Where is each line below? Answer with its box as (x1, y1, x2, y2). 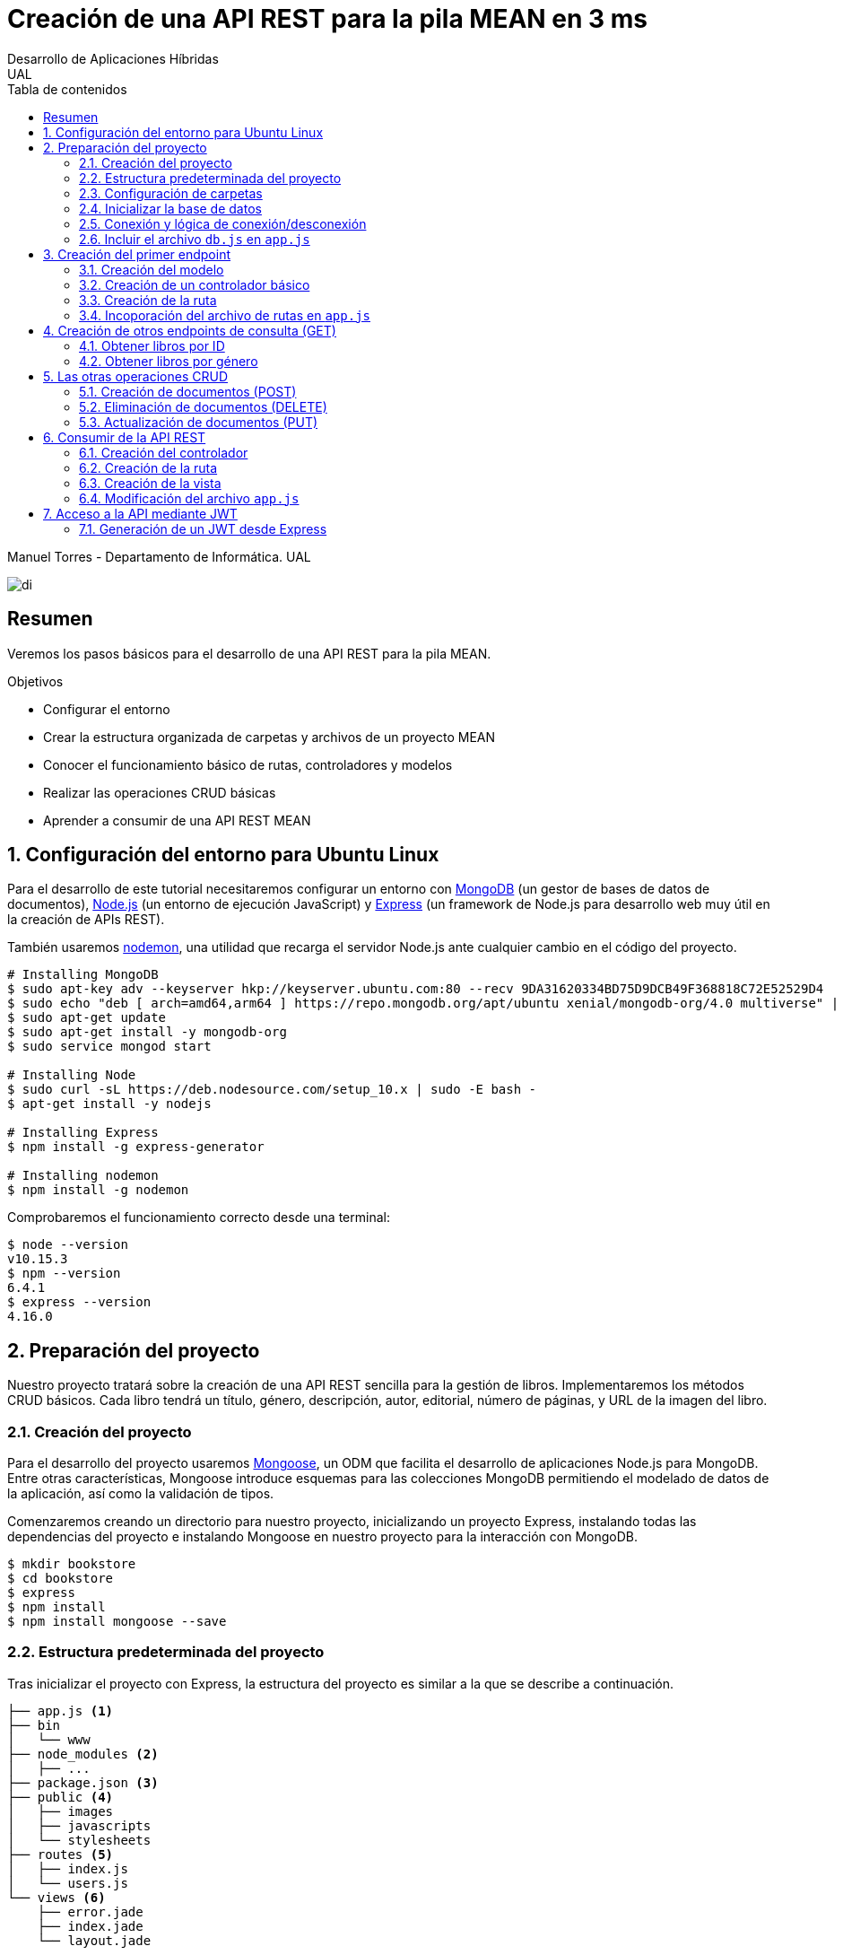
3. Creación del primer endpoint (43, 246, 231, 262)
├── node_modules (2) (7, 1746, 159, 1761)
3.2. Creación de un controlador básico (79, 276, 310, 292)
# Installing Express (7, 1125, 159, 1140)
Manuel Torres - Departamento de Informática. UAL (7, 548, 311, 564)
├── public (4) (7, 1789, 114, 1804)
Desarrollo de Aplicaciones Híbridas (7, 50, 219, 66)
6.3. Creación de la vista (79, 475, 222, 491)
